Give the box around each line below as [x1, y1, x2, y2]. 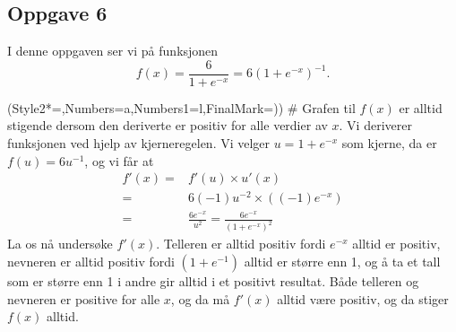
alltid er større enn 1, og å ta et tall [244, 251, 441, 270]
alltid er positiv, [352, 234, 441, 253]
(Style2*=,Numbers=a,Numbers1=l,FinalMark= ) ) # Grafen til [7, 98, 356, 117]
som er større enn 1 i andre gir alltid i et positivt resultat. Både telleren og [7, 271, 419, 290]
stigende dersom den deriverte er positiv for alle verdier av [7, 116, 328, 135]
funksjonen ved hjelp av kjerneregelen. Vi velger [7, 134, 271, 153]
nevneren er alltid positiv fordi [7, 251, 175, 270]
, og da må [170, 289, 230, 308]
